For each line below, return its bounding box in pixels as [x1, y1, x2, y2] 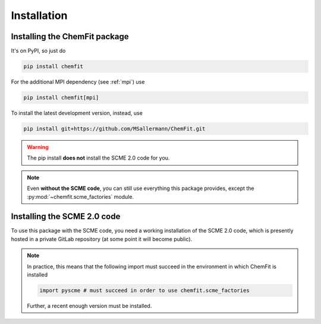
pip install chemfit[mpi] [23, 94, 99, 101]
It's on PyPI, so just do [11, 47, 66, 55]
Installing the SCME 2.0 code [11, 211, 121, 222]
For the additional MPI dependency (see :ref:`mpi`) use [11, 78, 145, 85]
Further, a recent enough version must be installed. [27, 302, 152, 309]
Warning [27, 143, 49, 151]
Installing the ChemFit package [11, 31, 129, 42]
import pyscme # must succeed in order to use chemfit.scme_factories [39, 287, 250, 294]
